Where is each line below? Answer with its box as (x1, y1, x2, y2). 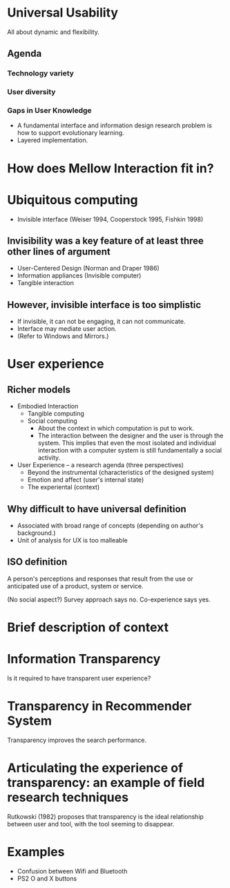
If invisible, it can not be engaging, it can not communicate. (17, 317, 186, 326)
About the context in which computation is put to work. (37, 424, 195, 433)
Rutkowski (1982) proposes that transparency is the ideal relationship (7, 812, 204, 821)
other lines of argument (7, 246, 111, 257)
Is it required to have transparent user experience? (7, 673, 151, 682)
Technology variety (7, 69, 75, 78)
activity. (37, 453, 61, 462)
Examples (7, 844, 65, 860)
